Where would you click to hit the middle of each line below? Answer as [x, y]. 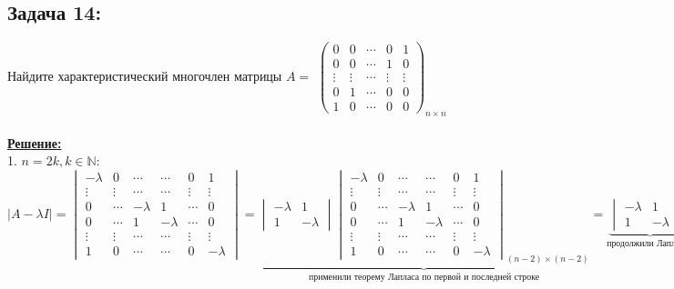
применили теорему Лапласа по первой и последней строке [424, 278]
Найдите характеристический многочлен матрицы [145, 76]
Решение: [35, 142]
